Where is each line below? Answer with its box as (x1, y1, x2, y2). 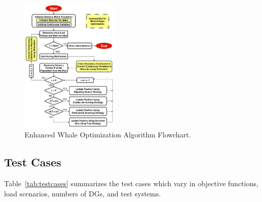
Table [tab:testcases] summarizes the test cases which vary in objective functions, (4, 178, 258, 189)
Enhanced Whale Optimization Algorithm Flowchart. (24, 129, 191, 140)
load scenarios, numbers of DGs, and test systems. (4, 188, 161, 198)
